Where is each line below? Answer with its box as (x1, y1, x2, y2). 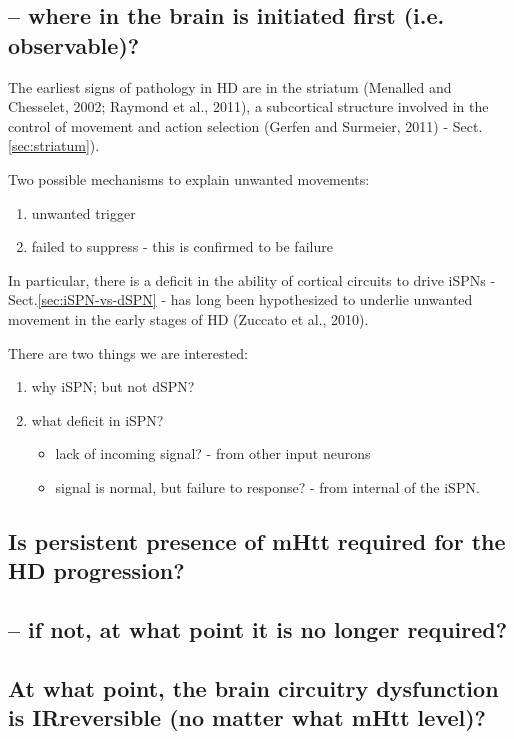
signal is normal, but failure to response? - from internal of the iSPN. (55, 476, 480, 497)
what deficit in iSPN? (31, 409, 164, 430)
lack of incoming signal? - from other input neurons (55, 443, 371, 464)
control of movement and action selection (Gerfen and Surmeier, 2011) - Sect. (8, 115, 483, 136)
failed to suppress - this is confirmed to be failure (31, 236, 333, 257)
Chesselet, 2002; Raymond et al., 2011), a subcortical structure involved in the (8, 96, 489, 117)
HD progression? (8, 555, 185, 586)
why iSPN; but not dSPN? (31, 376, 195, 397)
